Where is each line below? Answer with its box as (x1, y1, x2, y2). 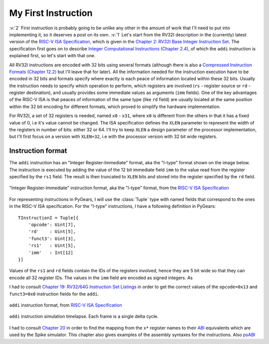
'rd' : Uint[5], (28, 229, 76, 234)
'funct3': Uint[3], (28, 235, 76, 241)
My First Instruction (9, 7, 93, 18)
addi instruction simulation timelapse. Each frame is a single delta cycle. (9, 314, 159, 320)
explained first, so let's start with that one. (9, 53, 96, 59)
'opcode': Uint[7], (28, 222, 76, 228)
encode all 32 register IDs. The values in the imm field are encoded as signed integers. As (9, 274, 193, 281)
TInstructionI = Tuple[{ (18, 215, 79, 221)
